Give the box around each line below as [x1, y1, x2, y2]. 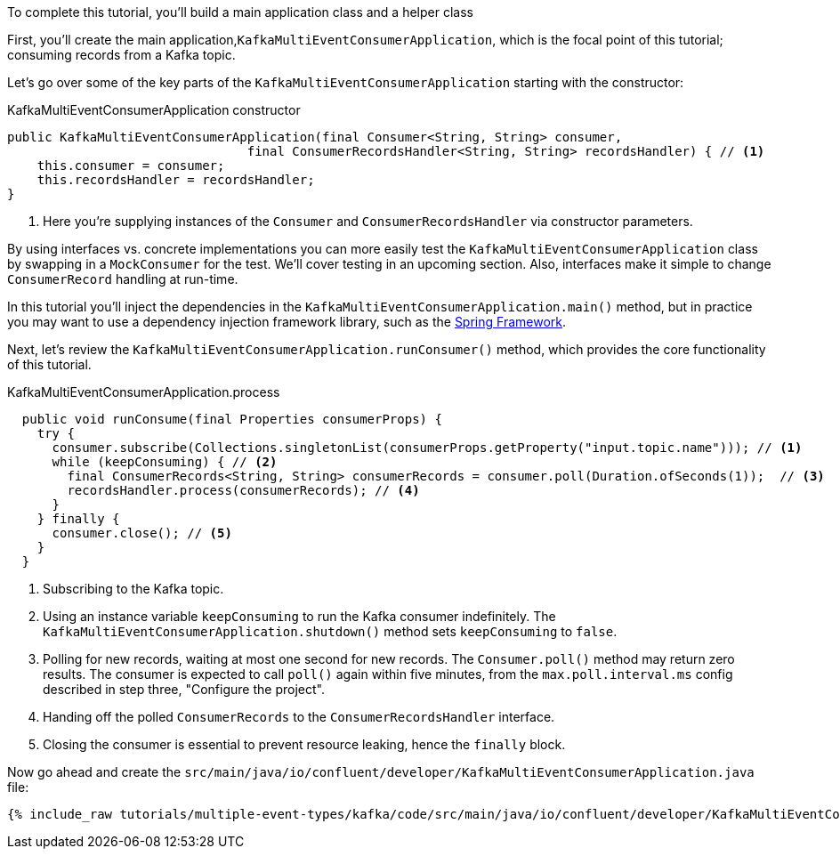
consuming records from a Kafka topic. [7, 47, 236, 62]
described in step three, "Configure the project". [43, 682, 325, 697]
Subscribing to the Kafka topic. [43, 581, 224, 596]
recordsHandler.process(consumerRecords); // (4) [67, 483, 420, 497]
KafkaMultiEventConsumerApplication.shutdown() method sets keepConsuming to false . [43, 624, 618, 639]
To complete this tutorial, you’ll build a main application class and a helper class [7, 4, 473, 20]
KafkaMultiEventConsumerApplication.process [7, 384, 280, 400]
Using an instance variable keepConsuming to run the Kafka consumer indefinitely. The [43, 609, 556, 624]
